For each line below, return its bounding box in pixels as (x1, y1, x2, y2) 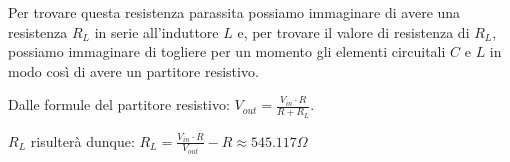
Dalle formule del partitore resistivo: (8, 94, 230, 115)
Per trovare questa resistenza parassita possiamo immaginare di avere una (8, 2, 461, 22)
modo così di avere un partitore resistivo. (8, 60, 259, 81)
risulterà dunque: (30, 130, 135, 151)
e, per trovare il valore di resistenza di (237, 21, 470, 42)
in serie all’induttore (94, 21, 219, 42)
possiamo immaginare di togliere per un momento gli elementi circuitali (8, 41, 446, 62)
